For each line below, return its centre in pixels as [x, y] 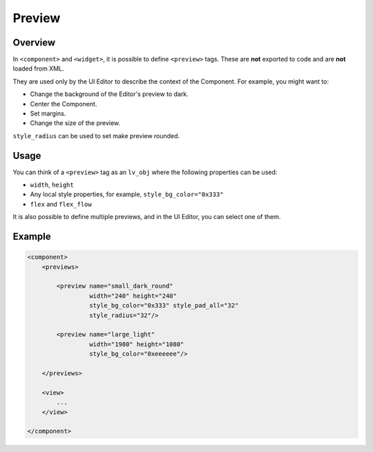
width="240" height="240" [133, 296]
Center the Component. [64, 104]
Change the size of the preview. [75, 123]
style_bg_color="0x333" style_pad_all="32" [164, 305]
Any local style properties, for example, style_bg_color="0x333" [127, 194]
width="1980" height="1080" [136, 344]
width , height [52, 185]
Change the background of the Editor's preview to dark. [109, 94]
